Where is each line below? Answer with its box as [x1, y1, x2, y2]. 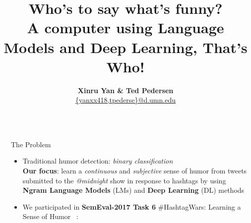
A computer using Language [27, 17, 224, 38]
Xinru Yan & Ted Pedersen [77, 85, 174, 95]
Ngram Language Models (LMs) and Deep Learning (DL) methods [22, 185, 245, 195]
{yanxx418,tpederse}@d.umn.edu [75, 95, 176, 105]
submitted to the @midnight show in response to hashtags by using [22, 175, 226, 185]
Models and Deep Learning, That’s [3, 37, 248, 57]
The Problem [11, 139, 51, 149]
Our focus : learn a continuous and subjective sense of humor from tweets [22, 166, 247, 176]
